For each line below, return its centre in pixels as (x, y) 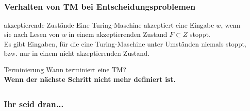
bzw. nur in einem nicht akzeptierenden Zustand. (77, 53)
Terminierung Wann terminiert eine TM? (65, 70)
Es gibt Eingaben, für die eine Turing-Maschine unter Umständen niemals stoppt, (125, 43)
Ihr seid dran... (34, 103)
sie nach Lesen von (32, 34)
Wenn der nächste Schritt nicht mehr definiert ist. (90, 79)
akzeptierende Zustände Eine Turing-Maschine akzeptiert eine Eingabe (109, 24)
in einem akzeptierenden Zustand (118, 34)
